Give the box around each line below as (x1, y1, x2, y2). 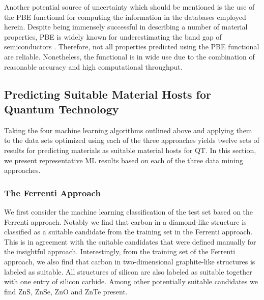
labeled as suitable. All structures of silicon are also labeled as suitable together (4, 266, 252, 277)
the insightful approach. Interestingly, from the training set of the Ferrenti (4, 246, 236, 257)
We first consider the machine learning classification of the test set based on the (4, 206, 253, 217)
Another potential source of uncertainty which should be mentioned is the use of (4, 2, 255, 12)
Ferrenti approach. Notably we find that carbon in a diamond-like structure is (4, 216, 247, 227)
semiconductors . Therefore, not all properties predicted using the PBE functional (4, 41, 259, 52)
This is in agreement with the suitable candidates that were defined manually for (4, 236, 256, 247)
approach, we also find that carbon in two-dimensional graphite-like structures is (4, 256, 255, 266)
